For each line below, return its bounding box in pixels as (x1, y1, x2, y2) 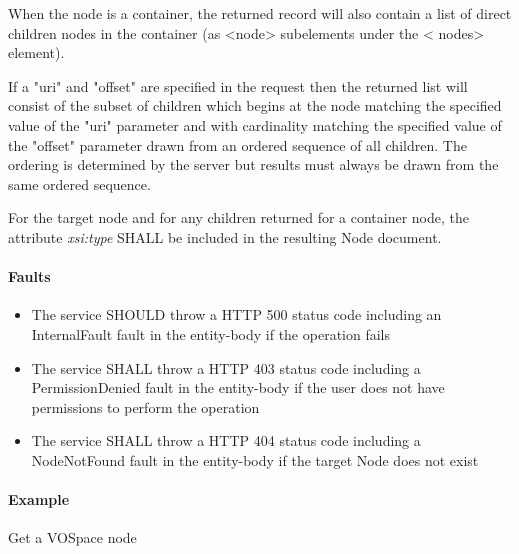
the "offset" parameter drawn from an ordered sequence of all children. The (8, 134, 467, 155)
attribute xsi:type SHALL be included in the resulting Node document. (8, 226, 442, 247)
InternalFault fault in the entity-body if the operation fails (31, 323, 390, 344)
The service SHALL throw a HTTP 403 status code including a (31, 357, 421, 378)
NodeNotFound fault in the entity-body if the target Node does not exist (31, 449, 479, 470)
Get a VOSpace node (8, 527, 137, 548)
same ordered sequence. (8, 173, 151, 194)
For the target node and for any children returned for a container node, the (8, 207, 470, 228)
